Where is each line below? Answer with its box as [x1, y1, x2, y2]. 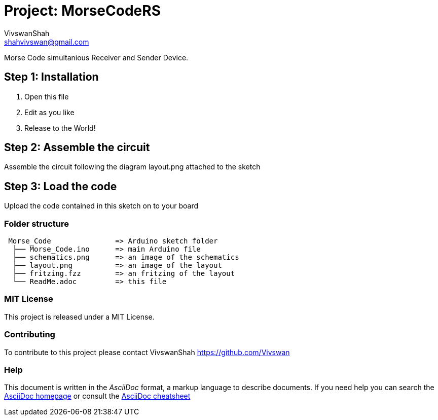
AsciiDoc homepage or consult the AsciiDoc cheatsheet [4, 392, 191, 401]
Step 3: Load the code [4, 180, 117, 193]
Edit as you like [24, 108, 75, 117]
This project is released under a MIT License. [4, 312, 155, 321]
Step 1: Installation [4, 71, 99, 84]
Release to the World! [24, 123, 96, 132]
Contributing [4, 329, 55, 340]
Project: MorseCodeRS [4, 2, 161, 19]
